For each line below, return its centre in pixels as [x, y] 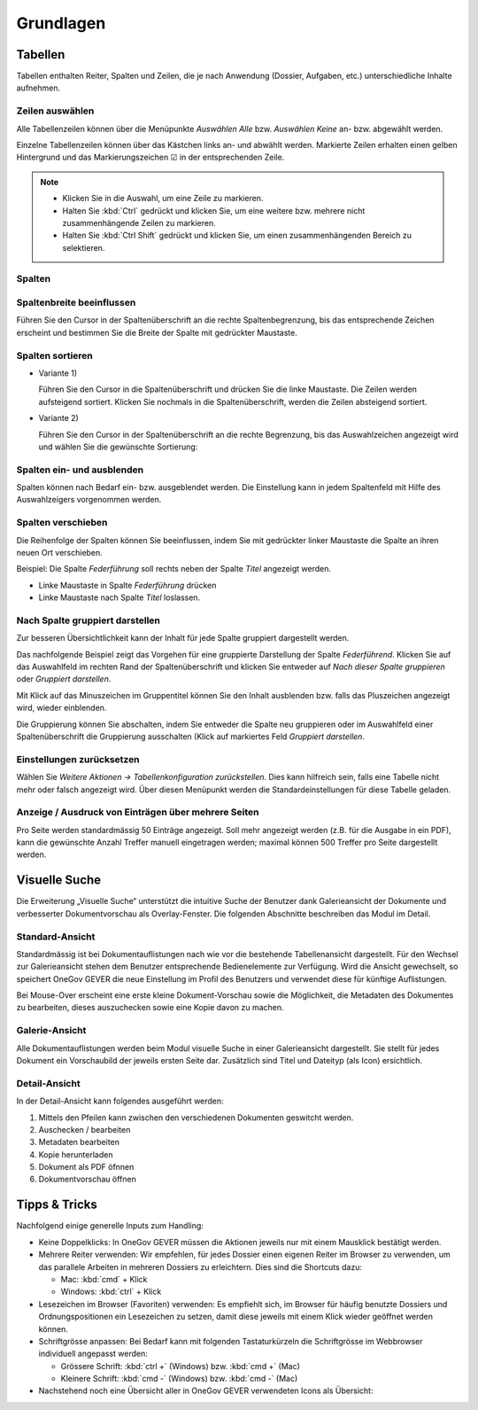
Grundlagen [61, 23]
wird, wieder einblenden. [62, 708]
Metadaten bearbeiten [79, 1142]
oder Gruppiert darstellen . [64, 679]
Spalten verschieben [62, 523]
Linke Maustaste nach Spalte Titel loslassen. [119, 597]
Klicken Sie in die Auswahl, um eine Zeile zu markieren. [163, 199]
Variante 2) [58, 418]
